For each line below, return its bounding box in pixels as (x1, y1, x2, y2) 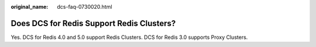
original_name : (11, 3, 49, 10)
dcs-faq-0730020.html (57, 3, 112, 10)
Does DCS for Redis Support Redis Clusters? (11, 18, 176, 28)
